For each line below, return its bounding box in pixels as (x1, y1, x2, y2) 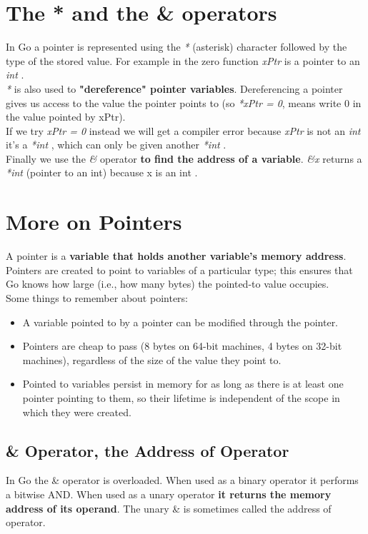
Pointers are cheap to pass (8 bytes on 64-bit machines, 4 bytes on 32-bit (22, 338, 342, 353)
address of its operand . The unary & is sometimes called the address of (6, 500, 332, 515)
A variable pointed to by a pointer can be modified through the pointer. (22, 314, 339, 329)
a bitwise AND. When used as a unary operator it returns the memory (6, 486, 332, 501)
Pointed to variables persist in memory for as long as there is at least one (22, 376, 344, 391)
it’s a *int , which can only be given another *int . (6, 137, 227, 152)
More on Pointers (6, 207, 182, 236)
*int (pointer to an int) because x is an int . (6, 165, 198, 180)
